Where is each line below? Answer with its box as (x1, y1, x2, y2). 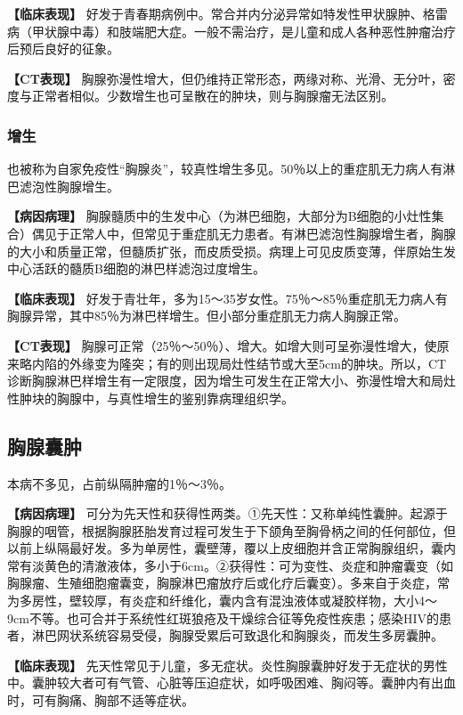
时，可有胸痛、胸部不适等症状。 (7, 691, 194, 710)
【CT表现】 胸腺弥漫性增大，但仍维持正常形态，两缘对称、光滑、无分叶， (7, 69, 443, 87)
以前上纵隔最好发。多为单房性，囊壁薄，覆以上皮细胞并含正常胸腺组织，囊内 (7, 539, 456, 557)
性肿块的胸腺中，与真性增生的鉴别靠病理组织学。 (7, 388, 294, 407)
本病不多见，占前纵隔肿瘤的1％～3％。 (7, 474, 231, 492)
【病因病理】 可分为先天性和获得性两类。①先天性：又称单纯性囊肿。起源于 (7, 504, 448, 523)
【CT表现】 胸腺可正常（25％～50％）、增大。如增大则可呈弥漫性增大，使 (7, 336, 437, 354)
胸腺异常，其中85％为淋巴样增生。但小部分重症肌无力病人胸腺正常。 (7, 306, 406, 325)
